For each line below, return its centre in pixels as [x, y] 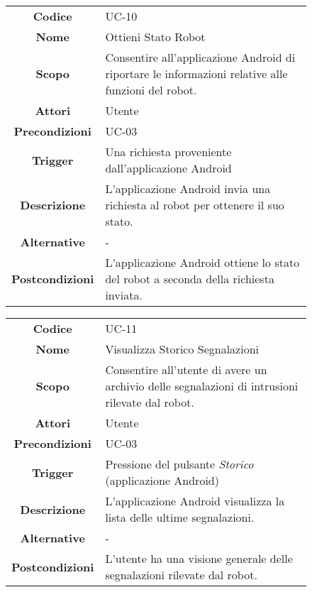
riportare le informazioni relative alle [196, 73]
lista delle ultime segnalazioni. [180, 517]
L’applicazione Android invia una [188, 188]
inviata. [124, 295]
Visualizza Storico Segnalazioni [182, 349]
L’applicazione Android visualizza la [195, 501]
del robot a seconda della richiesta [190, 279]
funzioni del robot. [151, 90]
